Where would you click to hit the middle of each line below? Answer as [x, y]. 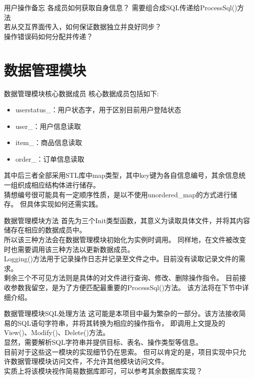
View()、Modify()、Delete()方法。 [57, 332]
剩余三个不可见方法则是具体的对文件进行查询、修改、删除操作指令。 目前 [122, 278]
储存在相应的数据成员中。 [45, 230]
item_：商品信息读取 [49, 142]
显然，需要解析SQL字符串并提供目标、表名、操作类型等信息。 [103, 342]
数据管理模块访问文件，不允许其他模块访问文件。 [89, 361]
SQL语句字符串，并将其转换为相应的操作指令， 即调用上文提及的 [121, 323]
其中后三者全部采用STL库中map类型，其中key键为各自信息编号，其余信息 [121, 175]
